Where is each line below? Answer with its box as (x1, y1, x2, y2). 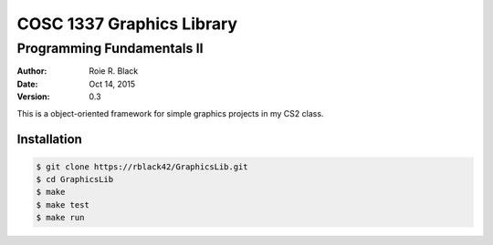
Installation (16, 132, 82, 148)
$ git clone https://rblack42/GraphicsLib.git (36, 161, 248, 172)
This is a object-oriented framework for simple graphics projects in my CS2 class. (16, 107, 324, 118)
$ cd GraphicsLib (36, 174, 114, 184)
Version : (16, 91, 50, 102)
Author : (16, 66, 47, 77)
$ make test (36, 199, 90, 209)
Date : (16, 78, 38, 89)
